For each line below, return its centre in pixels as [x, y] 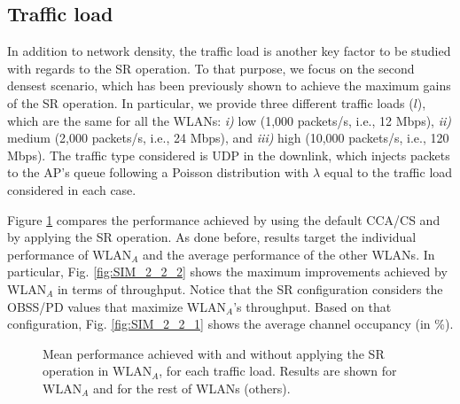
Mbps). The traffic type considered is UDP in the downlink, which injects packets [229, 155]
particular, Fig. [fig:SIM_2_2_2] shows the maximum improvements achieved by [227, 272]
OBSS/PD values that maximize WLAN [117, 306]
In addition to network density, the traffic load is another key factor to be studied [229, 51]
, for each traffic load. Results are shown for [278, 371]
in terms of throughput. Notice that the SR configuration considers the [250, 288]
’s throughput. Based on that [312, 306]
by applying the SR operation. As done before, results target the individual [212, 237]
